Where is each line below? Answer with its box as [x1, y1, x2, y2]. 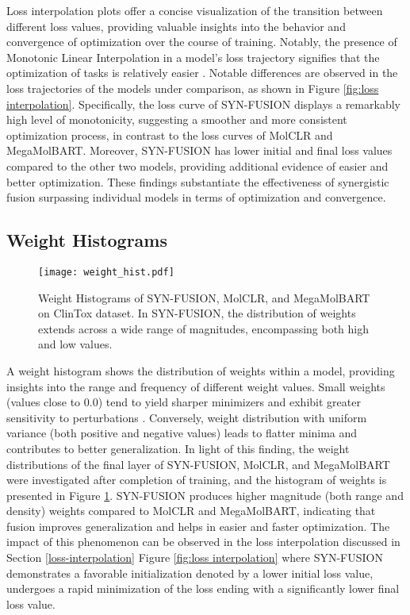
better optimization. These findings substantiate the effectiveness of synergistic [6, 173, 389, 190]
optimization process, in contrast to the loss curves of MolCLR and [6, 126, 333, 143]
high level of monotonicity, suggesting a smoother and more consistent [6, 111, 347, 128]
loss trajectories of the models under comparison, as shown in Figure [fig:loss [6, 79, 379, 96]
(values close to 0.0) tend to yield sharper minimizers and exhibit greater [6, 394, 361, 410]
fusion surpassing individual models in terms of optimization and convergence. [6, 189, 386, 206]
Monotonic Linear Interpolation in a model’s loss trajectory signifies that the [6, 48, 380, 65]
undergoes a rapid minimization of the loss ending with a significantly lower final [6, 580, 400, 597]
